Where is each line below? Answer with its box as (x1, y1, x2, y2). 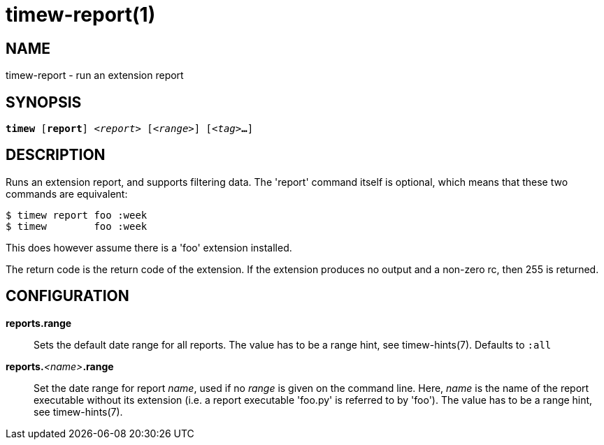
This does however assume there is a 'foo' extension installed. (6, 241, 292, 254)
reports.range (6, 316, 72, 329)
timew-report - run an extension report (6, 69, 184, 82)
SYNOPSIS (6, 93, 82, 111)
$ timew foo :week (6, 220, 148, 232)
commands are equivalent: (6, 187, 128, 200)
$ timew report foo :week (6, 209, 148, 221)
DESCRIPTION (6, 146, 106, 164)
